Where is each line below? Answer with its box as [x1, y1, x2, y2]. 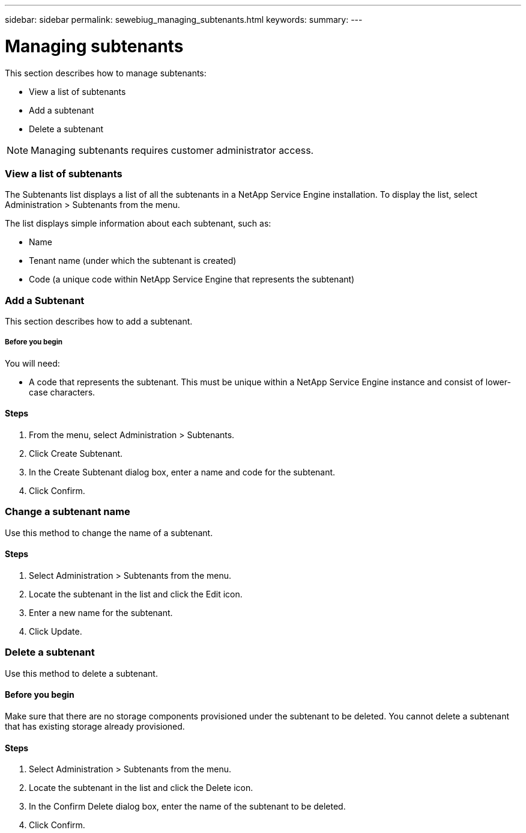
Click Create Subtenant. [29, 448, 123, 459]
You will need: [5, 358, 60, 368]
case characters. [29, 386, 95, 397]
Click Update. [29, 626, 82, 636]
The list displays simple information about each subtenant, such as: [5, 218, 271, 229]
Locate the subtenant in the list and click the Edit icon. [29, 588, 243, 599]
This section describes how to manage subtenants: [5, 67, 207, 78]
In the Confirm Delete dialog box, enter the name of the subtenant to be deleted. [29, 801, 346, 812]
